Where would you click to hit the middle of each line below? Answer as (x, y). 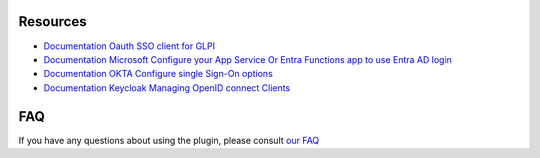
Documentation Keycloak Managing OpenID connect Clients (167, 87)
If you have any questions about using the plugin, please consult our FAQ (169, 140)
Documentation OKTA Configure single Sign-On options (158, 74)
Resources (52, 21)
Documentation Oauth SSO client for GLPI (129, 46)
